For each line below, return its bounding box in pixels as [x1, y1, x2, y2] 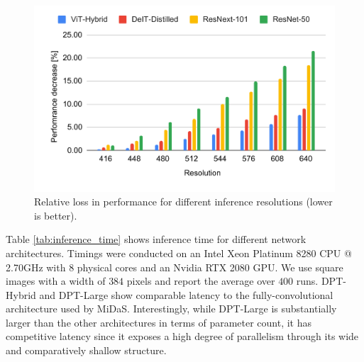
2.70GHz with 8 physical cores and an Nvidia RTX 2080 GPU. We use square [6, 259, 343, 274]
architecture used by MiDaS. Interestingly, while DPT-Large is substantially [6, 301, 337, 316]
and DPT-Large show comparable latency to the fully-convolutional [39, 287, 333, 302]
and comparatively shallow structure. [6, 343, 167, 358]
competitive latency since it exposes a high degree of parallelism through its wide [6, 329, 359, 344]
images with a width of [6, 273, 106, 288]
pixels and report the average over [126, 273, 275, 288]
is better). [34, 208, 77, 222]
